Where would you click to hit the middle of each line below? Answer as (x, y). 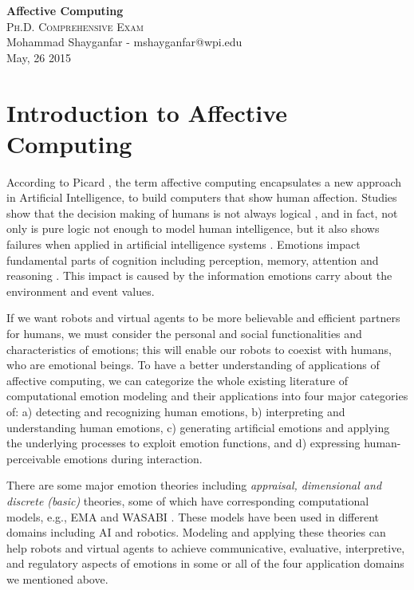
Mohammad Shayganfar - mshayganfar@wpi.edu (124, 42)
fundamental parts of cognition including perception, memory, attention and (193, 260)
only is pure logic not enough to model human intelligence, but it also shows (193, 228)
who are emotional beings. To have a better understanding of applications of (193, 365)
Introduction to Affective (147, 112)
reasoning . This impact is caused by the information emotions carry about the (199, 275)
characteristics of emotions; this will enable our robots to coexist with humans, (199, 349)
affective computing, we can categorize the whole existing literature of (177, 380)
